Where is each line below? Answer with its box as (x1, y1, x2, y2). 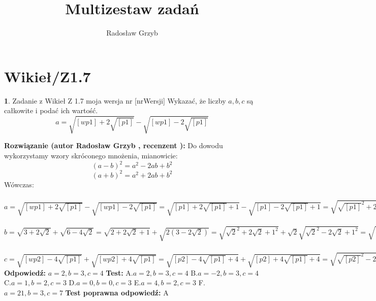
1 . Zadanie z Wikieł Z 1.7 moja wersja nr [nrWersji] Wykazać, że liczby (4, 95, 226, 106)
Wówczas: (4, 179, 34, 189)
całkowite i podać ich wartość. (4, 105, 98, 116)
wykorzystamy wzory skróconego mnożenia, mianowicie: (4, 150, 178, 160)
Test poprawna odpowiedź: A (65, 287, 169, 297)
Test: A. (106, 267, 133, 278)
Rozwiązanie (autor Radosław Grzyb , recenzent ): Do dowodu (4, 140, 223, 151)
